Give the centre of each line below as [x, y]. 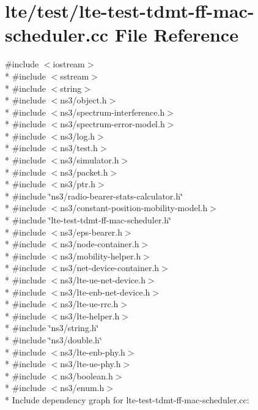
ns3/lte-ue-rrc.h [89, 304]
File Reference [176, 35]
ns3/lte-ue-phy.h [90, 364]
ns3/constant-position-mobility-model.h [134, 208]
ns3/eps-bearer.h [91, 232]
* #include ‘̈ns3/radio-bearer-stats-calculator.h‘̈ [94, 196]
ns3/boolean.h [87, 375]
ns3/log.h [78, 136]
